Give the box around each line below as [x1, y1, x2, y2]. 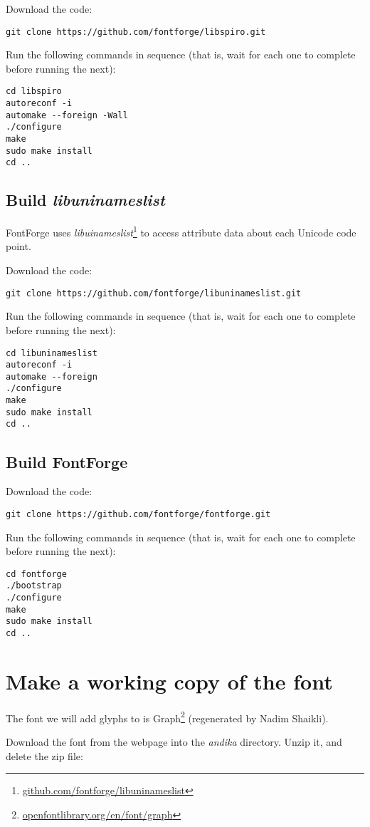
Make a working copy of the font [6, 666, 333, 695]
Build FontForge [6, 450, 128, 472]
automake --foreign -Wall [6, 110, 128, 120]
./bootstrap [6, 581, 62, 591]
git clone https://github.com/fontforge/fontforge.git [6, 509, 271, 519]
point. [6, 239, 31, 254]
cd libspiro [6, 86, 62, 97]
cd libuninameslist [6, 348, 97, 358]
